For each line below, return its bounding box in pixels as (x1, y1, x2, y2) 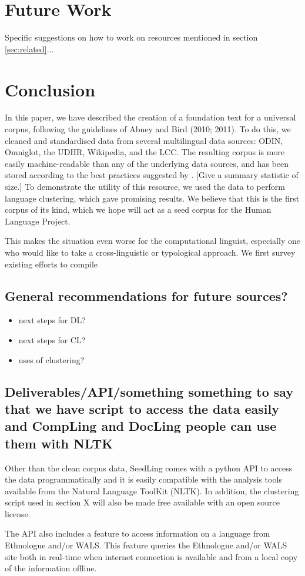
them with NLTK (5, 434, 113, 452)
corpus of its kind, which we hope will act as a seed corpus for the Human (5, 203, 272, 216)
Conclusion (5, 77, 96, 101)
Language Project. (5, 215, 71, 227)
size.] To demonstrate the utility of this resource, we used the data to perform (5, 180, 285, 192)
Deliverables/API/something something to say (5, 382, 294, 400)
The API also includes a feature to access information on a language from (5, 527, 270, 540)
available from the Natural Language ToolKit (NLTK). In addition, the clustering (5, 484, 299, 497)
